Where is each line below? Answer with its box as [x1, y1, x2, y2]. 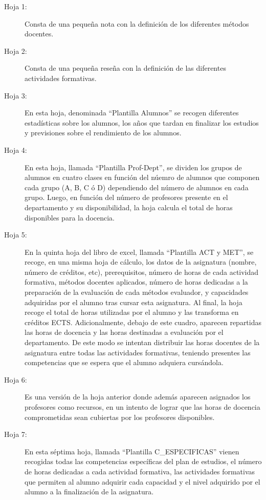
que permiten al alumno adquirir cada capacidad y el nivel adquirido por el [25, 476, 260, 487]
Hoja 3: [4, 90, 27, 101]
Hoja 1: [4, 1, 27, 11]
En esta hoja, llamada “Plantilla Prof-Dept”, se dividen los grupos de [25, 162, 242, 172]
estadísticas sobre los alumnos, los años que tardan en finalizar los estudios [25, 117, 259, 128]
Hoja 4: [4, 144, 27, 155]
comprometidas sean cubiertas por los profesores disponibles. [25, 411, 215, 422]
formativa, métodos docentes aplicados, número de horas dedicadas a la [25, 276, 248, 287]
